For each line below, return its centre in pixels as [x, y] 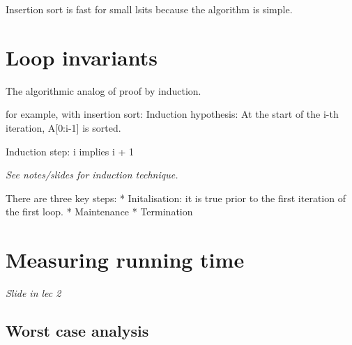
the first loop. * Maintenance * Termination [99, 212]
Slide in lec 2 [33, 293]
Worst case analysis [77, 330]
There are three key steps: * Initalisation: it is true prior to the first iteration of [176, 198]
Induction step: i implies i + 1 [70, 151]
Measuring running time [125, 260]
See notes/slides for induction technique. [92, 175]
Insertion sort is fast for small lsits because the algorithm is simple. [149, 9]
